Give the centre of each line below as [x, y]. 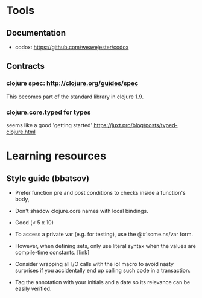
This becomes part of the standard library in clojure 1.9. [75, 97]
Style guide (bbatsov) [48, 178]
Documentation [36, 33]
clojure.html [21, 132]
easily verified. [33, 288]
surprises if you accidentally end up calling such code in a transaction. [103, 270]
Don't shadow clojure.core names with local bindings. [82, 211]
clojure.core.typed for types [49, 112]
